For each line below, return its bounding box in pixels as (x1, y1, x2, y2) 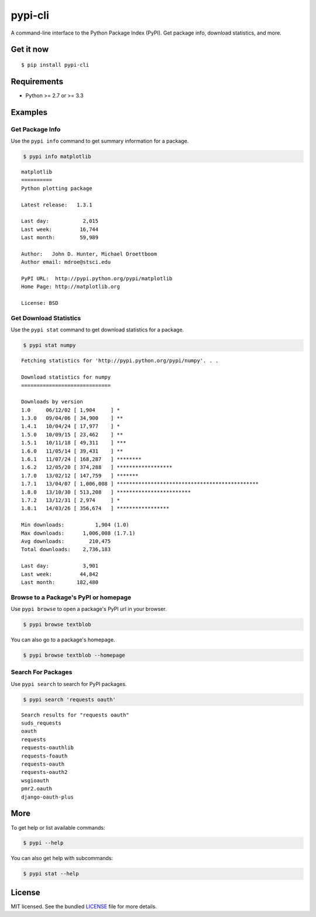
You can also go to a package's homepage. (11, 636, 115, 643)
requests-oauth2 (21, 769, 68, 776)
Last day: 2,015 (21, 218, 99, 225)
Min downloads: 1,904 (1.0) (21, 522, 130, 528)
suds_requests (21, 720, 61, 726)
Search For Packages (11, 668, 73, 677)
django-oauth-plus (21, 793, 74, 800)
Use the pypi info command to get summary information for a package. (11, 138, 189, 145)
